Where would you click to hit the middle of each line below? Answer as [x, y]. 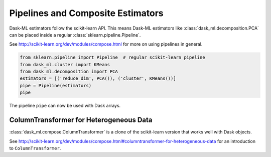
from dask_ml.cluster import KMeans [65, 64]
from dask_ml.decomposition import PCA [69, 72]
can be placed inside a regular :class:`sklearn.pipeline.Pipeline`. [75, 35]
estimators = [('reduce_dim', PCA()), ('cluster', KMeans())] [98, 78]
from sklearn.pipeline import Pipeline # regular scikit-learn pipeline [112, 57]
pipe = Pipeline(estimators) [56, 86]
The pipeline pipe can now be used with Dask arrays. [65, 106]
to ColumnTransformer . [35, 148]
